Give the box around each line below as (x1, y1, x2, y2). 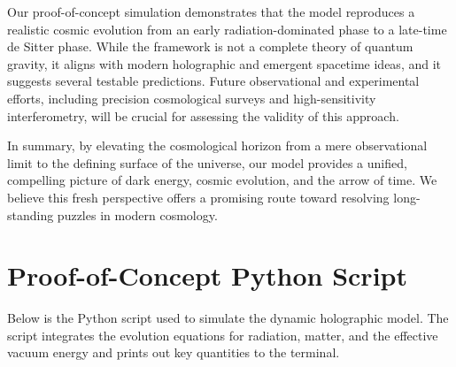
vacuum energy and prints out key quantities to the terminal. (7, 343, 340, 362)
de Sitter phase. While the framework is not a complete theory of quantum (7, 37, 413, 56)
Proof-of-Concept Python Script (7, 257, 407, 294)
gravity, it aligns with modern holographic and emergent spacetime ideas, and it (7, 54, 442, 73)
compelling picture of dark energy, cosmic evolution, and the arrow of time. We (7, 171, 437, 189)
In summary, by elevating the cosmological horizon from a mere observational (7, 136, 428, 155)
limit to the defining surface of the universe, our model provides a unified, (7, 153, 407, 172)
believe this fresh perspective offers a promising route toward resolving (7, 187, 390, 206)
